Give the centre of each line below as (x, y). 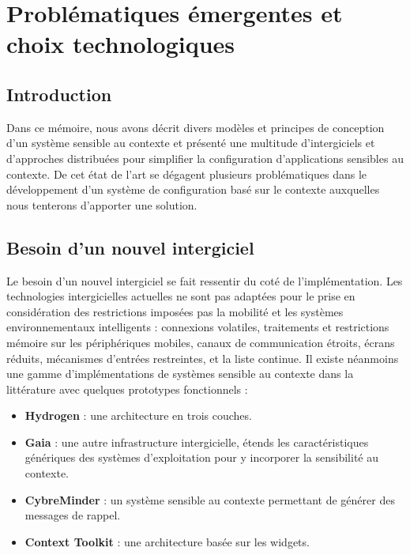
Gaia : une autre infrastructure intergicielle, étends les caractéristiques (197, 442)
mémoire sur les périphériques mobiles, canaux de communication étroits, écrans (201, 342)
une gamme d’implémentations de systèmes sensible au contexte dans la (180, 374)
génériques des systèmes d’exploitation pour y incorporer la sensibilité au (201, 457)
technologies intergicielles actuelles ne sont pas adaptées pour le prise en (181, 296)
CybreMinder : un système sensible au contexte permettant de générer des (210, 499)
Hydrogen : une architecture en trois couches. (138, 415)
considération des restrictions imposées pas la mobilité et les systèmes (175, 311)
